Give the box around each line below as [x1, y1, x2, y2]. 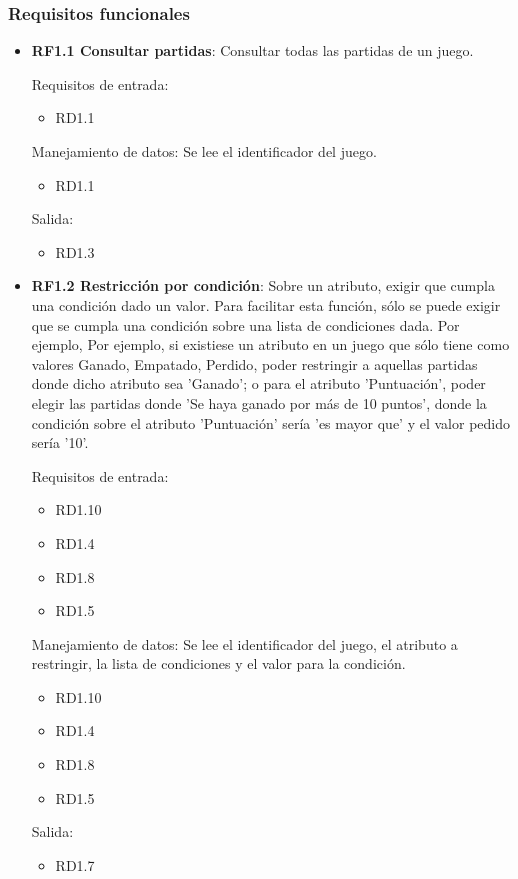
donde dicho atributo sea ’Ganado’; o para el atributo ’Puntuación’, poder [31, 373, 486, 394]
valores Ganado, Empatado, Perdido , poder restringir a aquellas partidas [31, 353, 478, 374]
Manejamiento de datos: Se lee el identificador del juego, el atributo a [31, 633, 458, 654]
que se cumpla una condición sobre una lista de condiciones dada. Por [31, 314, 460, 335]
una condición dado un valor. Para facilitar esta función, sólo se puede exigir [31, 294, 501, 315]
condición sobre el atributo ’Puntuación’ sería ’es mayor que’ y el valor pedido [31, 412, 510, 433]
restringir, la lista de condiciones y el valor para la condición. [31, 653, 406, 674]
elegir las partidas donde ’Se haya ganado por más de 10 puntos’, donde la [31, 392, 487, 413]
